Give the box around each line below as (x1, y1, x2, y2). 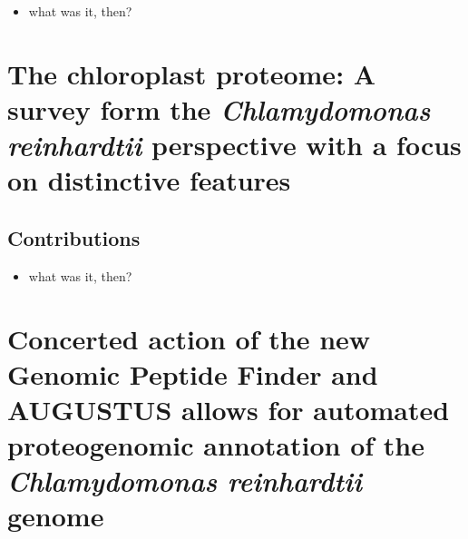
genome (7, 497, 104, 534)
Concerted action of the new (7, 319, 371, 357)
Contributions (7, 223, 141, 251)
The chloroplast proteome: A (7, 54, 376, 92)
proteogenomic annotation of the (7, 426, 424, 464)
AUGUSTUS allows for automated (7, 390, 450, 427)
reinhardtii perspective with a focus (7, 126, 462, 164)
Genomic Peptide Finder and (7, 355, 378, 392)
